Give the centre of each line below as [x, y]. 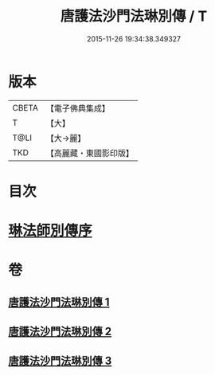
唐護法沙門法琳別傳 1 [59, 302]
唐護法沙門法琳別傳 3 [60, 361]
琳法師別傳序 [51, 231]
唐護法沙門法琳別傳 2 [60, 332]
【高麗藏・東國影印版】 [90, 153]
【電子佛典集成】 [78, 108]
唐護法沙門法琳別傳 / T [134, 16]
